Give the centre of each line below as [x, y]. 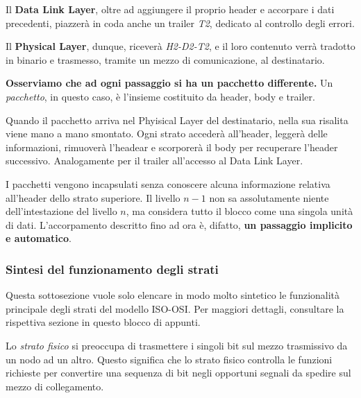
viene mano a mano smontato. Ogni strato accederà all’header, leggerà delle [167, 133]
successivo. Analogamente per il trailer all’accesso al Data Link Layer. [154, 161]
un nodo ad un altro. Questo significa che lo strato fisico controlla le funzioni [169, 359]
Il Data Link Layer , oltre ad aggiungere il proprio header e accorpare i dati [170, 9]
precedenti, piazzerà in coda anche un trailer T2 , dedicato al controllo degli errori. [180, 23]
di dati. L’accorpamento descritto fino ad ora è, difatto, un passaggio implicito [179, 224]
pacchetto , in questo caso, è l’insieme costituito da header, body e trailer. [160, 96]
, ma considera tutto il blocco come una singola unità [240, 211]
